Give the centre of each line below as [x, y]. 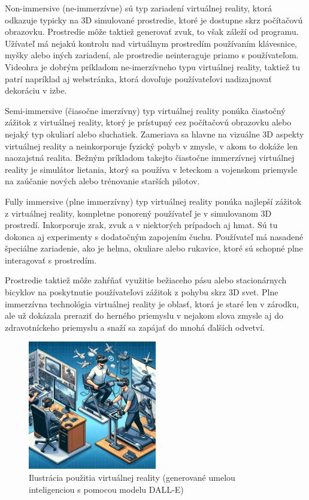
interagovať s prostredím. [51, 260]
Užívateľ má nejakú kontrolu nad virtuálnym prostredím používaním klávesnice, [151, 43]
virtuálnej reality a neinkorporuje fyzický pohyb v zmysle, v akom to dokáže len [152, 146]
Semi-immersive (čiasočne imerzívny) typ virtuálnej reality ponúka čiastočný [145, 110]
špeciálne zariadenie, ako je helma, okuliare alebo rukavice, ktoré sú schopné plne [154, 248]
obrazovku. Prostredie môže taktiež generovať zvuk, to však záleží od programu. [152, 32]
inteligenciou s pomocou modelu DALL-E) [106, 489]
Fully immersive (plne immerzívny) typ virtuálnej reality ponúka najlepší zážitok [153, 201]
